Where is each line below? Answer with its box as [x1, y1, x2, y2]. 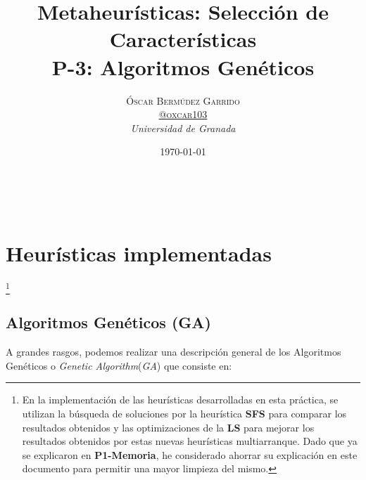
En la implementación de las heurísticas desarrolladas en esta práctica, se [22, 392, 339, 407]
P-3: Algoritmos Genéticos [51, 52, 315, 81]
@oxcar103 [158, 107, 208, 122]
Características [109, 25, 257, 53]
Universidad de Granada [130, 120, 236, 135]
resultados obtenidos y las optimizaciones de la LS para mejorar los [22, 420, 315, 434]
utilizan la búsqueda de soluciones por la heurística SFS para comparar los [22, 406, 347, 420]
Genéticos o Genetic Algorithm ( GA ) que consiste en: [6, 358, 232, 372]
